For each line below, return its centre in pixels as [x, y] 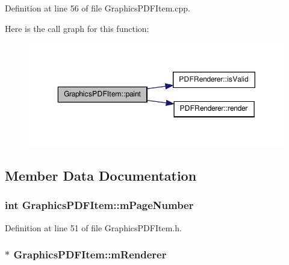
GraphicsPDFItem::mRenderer [90, 254]
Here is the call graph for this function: [77, 28]
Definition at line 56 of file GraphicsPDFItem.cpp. [98, 8]
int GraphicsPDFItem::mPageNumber [99, 205]
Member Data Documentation [101, 176]
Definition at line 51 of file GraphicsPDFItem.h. [93, 227]
